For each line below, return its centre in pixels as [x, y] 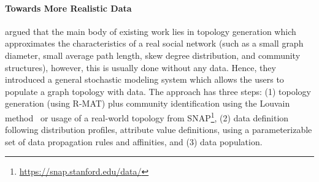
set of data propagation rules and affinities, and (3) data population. [134, 141]
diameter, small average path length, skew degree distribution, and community [153, 55]
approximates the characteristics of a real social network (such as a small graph [154, 43]
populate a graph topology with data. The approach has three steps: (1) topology [158, 91]
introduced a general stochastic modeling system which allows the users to [144, 79]
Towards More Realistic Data [68, 8]
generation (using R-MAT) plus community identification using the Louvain [148, 103]
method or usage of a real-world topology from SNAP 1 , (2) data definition [147, 116]
